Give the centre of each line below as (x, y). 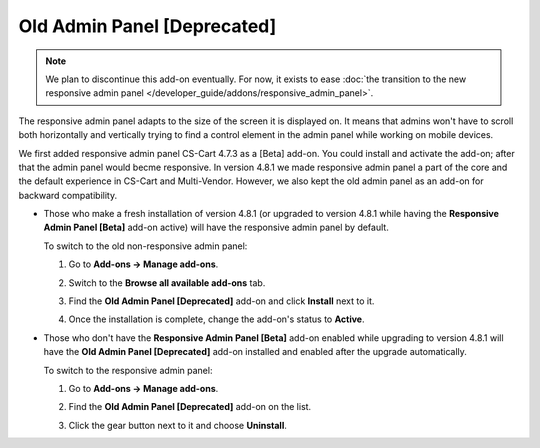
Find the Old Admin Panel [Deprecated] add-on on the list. (190, 407)
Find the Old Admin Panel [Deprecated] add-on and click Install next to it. (221, 301)
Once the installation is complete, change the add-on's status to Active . (216, 319)
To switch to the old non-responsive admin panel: (145, 246)
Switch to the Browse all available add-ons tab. (167, 282)
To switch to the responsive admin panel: (128, 370)
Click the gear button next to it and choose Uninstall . (177, 425)
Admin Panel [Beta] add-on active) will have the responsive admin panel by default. (216, 227)
